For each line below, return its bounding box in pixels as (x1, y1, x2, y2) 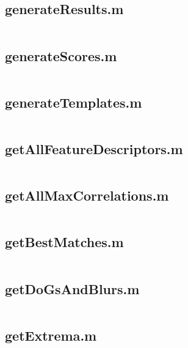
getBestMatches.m (5, 232, 124, 251)
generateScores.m (5, 46, 117, 65)
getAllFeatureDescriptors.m (5, 139, 183, 158)
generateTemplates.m (5, 92, 142, 111)
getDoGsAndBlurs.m (5, 279, 140, 298)
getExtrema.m (5, 325, 97, 344)
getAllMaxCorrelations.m (5, 186, 169, 205)
